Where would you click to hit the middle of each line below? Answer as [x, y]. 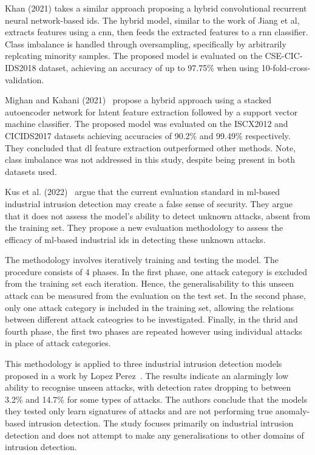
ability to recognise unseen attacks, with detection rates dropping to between [148, 387]
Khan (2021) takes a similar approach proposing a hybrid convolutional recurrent [156, 8]
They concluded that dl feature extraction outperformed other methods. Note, [151, 147]
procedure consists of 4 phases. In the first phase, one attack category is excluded [156, 271]
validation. [25, 79]
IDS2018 [21, 67]
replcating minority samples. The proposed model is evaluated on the [134, 56]
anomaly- [293, 411]
